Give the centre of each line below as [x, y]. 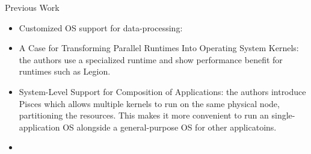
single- [283, 115]
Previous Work [32, 7]
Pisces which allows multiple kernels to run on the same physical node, [149, 103]
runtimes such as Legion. [65, 71]
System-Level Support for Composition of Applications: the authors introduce [162, 91]
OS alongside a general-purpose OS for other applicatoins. [170, 127]
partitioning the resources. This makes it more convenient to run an [144, 115]
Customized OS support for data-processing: [101, 27]
